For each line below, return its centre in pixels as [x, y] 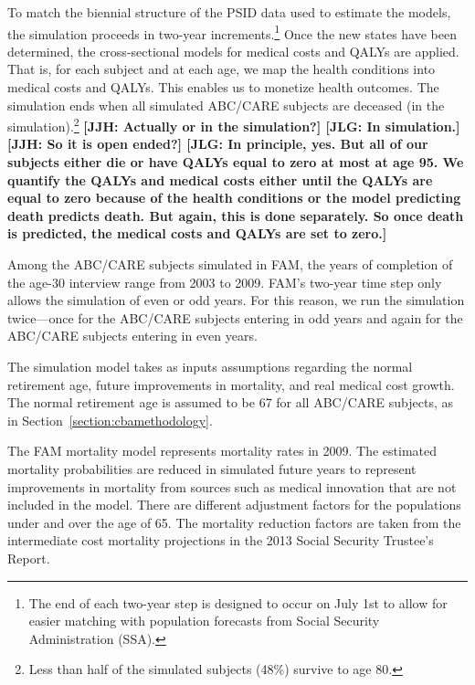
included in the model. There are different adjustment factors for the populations [234, 505]
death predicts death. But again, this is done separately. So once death [236, 215]
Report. [29, 558]
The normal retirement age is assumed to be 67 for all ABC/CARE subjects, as [231, 402]
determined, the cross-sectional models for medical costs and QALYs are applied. [233, 51]
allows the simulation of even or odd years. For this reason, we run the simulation [236, 300]
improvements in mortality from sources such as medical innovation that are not [232, 486]
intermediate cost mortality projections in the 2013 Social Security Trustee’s [221, 540]
